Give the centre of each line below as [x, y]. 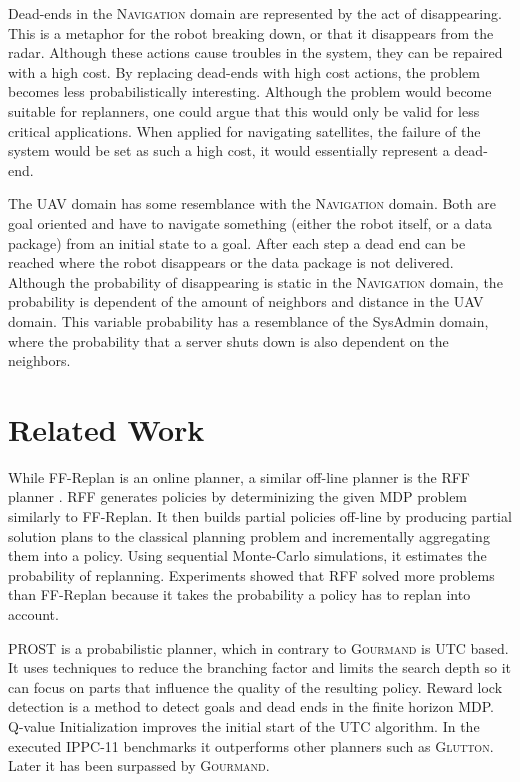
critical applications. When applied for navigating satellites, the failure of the [244, 130]
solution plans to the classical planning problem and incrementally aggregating [249, 535]
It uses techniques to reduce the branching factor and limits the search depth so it [260, 667]
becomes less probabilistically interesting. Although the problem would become [250, 91]
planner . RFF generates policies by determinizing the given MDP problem [238, 496]
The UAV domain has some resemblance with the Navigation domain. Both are [252, 203]
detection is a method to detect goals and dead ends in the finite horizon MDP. [251, 706]
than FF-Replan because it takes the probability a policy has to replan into [239, 594]
